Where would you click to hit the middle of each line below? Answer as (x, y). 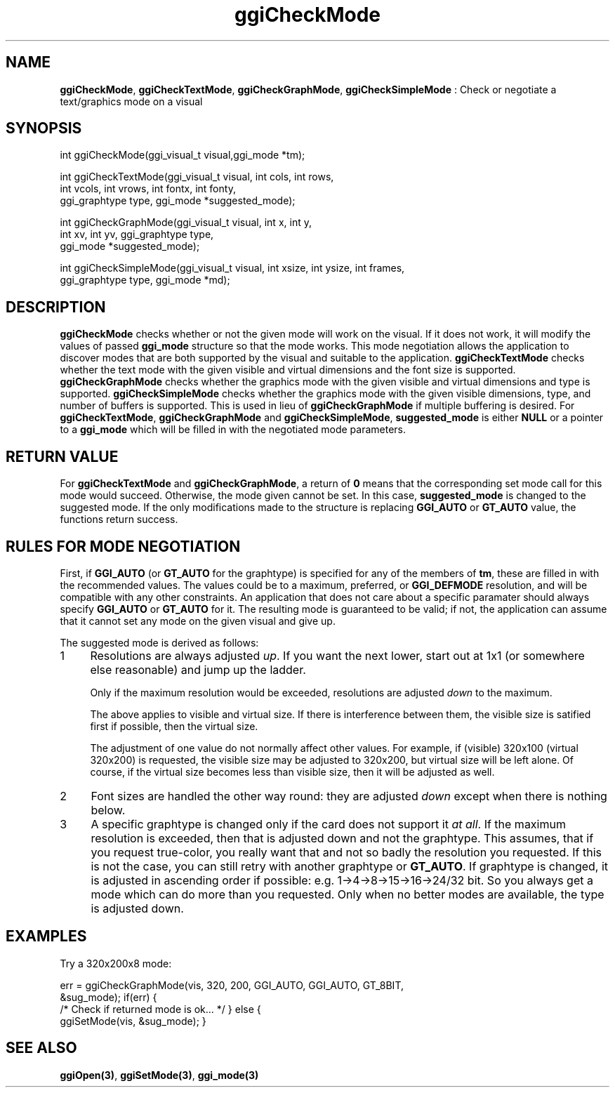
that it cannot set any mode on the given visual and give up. (198, 621)
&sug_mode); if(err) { (108, 997)
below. (108, 810)
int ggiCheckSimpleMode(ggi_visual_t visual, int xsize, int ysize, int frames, (232, 268)
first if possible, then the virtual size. (174, 726)
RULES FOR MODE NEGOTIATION (123, 546)
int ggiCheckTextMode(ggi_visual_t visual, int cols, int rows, (197, 177)
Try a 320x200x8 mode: (116, 963)
